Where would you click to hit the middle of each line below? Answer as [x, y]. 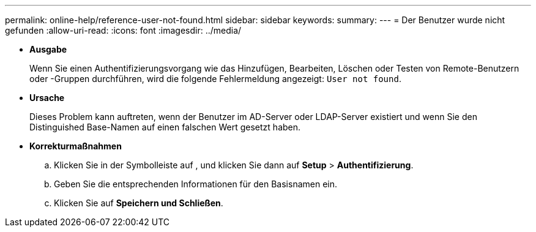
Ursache [47, 98]
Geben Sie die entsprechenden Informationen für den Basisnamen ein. [196, 184]
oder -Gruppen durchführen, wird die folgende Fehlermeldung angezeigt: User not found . [215, 79]
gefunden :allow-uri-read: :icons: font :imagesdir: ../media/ [123, 30]
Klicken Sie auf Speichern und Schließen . [139, 203]
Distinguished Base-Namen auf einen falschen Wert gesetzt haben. [165, 127]
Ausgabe [48, 49]
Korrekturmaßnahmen [76, 146]
